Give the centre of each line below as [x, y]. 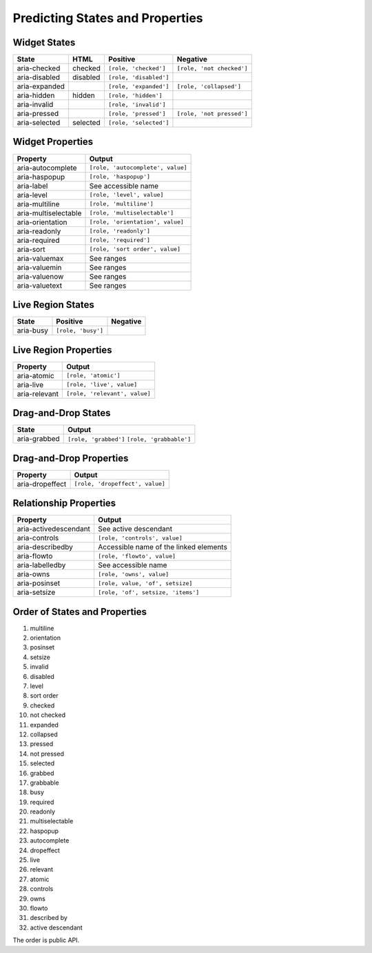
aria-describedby [45, 547]
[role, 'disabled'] [138, 77]
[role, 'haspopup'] [120, 177]
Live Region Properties [63, 350]
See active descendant [135, 529]
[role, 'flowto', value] [136, 556]
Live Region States [53, 305]
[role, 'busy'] [80, 330]
